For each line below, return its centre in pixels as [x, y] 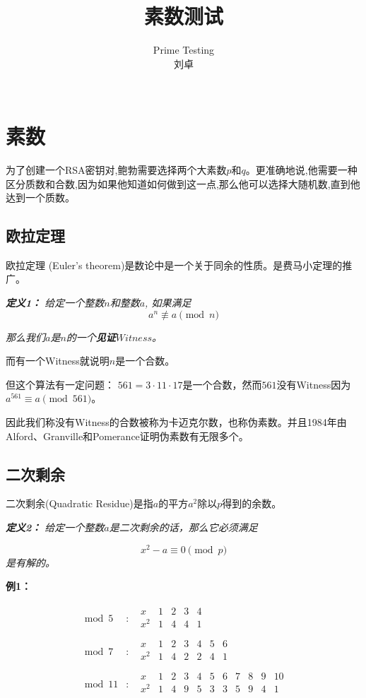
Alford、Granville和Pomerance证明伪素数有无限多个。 [127, 436]
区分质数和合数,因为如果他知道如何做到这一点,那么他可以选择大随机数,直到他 [183, 183]
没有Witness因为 [314, 384]
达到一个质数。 [40, 197]
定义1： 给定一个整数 [55, 303]
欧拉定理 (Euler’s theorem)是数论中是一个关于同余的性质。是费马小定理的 [174, 265]
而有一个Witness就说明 [58, 361]
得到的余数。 [252, 503]
